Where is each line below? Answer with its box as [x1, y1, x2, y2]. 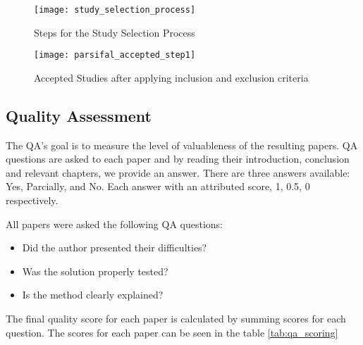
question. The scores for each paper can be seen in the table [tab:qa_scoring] [6, 325, 338, 339]
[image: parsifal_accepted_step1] [34, 50, 196, 61]
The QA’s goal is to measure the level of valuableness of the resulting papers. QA [6, 137, 358, 152]
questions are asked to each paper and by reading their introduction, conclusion [6, 151, 350, 166]
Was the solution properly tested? [22, 263, 168, 278]
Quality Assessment [6, 104, 152, 126]
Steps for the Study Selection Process [34, 25, 195, 39]
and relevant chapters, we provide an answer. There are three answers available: [6, 165, 350, 180]
